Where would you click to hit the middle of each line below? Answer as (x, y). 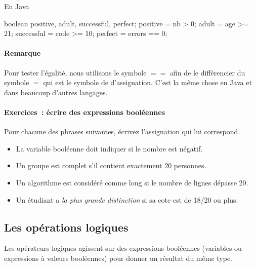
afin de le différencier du (208, 72)
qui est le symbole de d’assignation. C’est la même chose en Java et (147, 82)
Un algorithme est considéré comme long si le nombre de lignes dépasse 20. (132, 182)
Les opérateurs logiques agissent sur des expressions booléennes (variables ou (123, 248)
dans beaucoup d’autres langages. (56, 92)
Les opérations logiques (66, 227)
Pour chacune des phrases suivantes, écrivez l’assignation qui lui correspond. (122, 131)
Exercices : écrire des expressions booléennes (85, 112)
